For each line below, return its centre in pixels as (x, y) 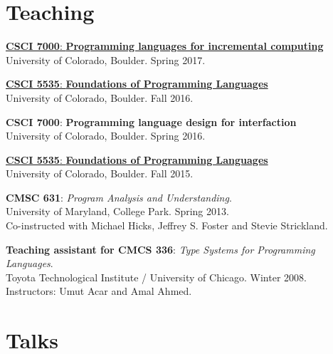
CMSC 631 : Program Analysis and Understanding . (119, 197)
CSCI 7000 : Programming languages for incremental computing (165, 46)
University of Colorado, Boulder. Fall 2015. (100, 173)
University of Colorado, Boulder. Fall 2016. (100, 97)
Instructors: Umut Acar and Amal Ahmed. (99, 291)
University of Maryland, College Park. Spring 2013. (117, 211)
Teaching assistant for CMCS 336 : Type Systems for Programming (160, 249)
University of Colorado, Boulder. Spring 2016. (106, 136)
